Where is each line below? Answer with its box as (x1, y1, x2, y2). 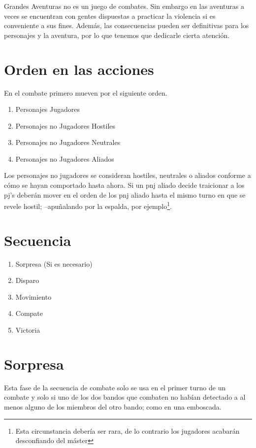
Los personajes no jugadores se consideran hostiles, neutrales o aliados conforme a (4, 170, 251, 180)
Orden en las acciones (4, 59, 154, 79)
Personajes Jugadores (15, 104, 80, 114)
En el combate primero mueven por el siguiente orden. (4, 87, 167, 98)
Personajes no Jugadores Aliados (15, 153, 114, 164)
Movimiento (15, 291, 52, 302)
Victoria (15, 325, 40, 335)
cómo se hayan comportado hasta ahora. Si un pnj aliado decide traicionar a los (4, 180, 245, 190)
